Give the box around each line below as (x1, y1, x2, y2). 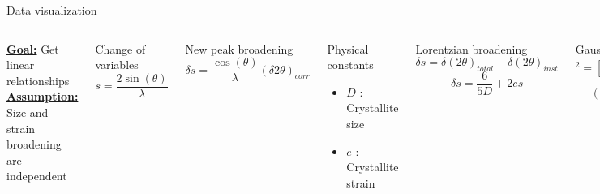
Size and (6, 103, 49, 120)
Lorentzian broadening (415, 40, 528, 57)
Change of (95, 40, 146, 57)
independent (6, 167, 67, 184)
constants (327, 56, 374, 73)
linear (6, 56, 35, 73)
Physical (327, 40, 369, 57)
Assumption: (6, 88, 79, 105)
